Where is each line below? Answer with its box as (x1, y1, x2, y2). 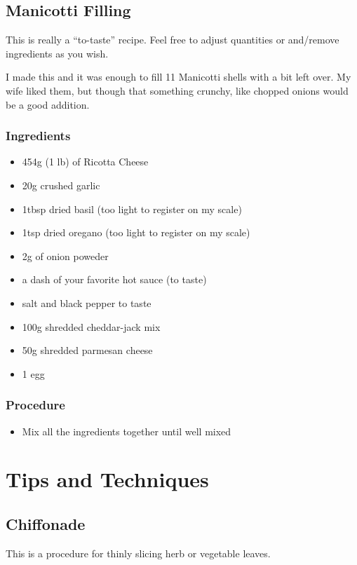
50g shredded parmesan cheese (22, 343, 153, 358)
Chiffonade (6, 512, 86, 534)
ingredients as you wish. (6, 46, 109, 60)
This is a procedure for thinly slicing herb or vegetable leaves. (6, 545, 271, 560)
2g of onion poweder (22, 248, 109, 263)
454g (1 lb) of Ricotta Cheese (22, 154, 149, 169)
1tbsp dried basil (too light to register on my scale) (22, 201, 242, 216)
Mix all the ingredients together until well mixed (22, 423, 231, 438)
